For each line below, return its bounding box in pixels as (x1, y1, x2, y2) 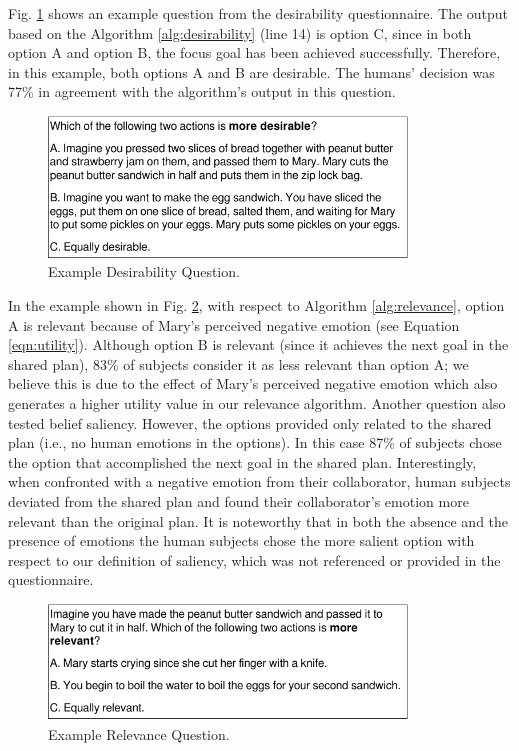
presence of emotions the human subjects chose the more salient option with (8, 530, 475, 551)
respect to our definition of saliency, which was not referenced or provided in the (8, 549, 501, 570)
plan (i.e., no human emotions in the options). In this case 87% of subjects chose (8, 432, 502, 453)
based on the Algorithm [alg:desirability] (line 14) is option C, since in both (8, 22, 472, 43)
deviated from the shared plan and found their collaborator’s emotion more (8, 490, 469, 511)
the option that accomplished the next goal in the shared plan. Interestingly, (8, 451, 477, 472)
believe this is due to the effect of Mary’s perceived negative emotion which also (8, 373, 498, 394)
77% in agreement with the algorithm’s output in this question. (8, 81, 396, 102)
